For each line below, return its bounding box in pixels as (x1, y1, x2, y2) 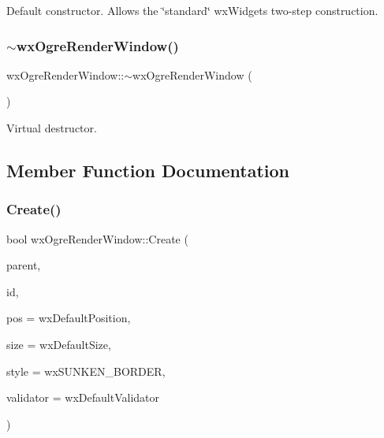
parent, (6, 257, 41, 273)
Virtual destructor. (6, 120, 97, 135)
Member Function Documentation (6, 158, 290, 182)
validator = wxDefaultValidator (6, 389, 159, 406)
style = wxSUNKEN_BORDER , (6, 362, 166, 379)
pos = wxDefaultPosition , (6, 310, 131, 326)
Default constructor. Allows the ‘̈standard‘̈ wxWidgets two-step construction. (6, 2, 378, 18)
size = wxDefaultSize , (6, 336, 111, 352)
